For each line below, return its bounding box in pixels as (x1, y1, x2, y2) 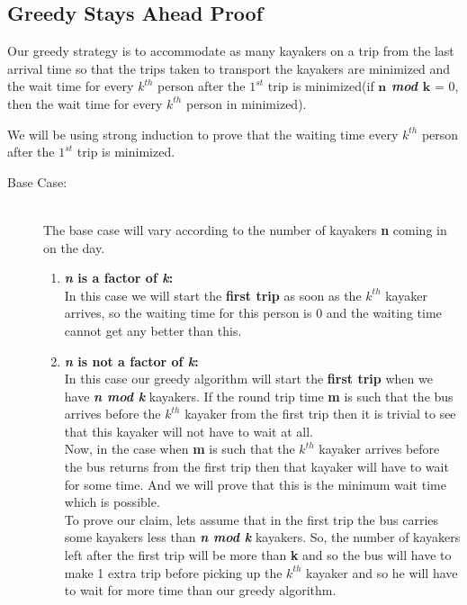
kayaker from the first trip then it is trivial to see (184, 404, 456, 423)
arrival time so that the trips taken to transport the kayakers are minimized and (7, 59, 451, 77)
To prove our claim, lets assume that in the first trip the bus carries (64, 510, 439, 528)
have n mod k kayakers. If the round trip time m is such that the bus (64, 386, 454, 405)
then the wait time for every (7, 94, 163, 113)
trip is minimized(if (267, 77, 374, 95)
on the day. (43, 238, 105, 257)
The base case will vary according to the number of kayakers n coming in (43, 220, 447, 239)
